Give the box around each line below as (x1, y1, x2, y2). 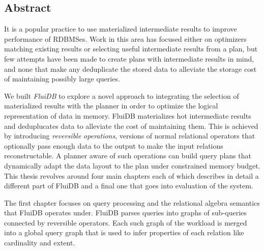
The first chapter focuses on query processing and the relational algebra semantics (4, 197, 260, 208)
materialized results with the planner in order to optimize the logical (4, 100, 218, 111)
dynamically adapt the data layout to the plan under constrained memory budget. (4, 160, 260, 171)
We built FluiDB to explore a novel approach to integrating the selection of (4, 90, 239, 101)
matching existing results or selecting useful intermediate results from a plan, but (4, 43, 258, 54)
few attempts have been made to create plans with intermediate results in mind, (4, 53, 254, 64)
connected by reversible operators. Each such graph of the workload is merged (4, 217, 247, 228)
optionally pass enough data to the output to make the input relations (4, 140, 223, 151)
